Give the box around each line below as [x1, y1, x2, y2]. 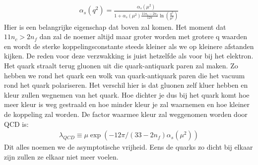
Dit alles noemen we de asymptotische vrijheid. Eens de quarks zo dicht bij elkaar [4, 142, 253, 152]
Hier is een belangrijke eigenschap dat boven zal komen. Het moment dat [4, 21, 226, 32]
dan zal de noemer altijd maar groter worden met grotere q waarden [39, 31, 248, 42]
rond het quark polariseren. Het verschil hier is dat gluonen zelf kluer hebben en [4, 80, 248, 90]
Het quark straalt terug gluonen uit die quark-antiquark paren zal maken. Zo [4, 60, 238, 71]
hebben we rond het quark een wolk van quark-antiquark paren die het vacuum [4, 70, 245, 80]
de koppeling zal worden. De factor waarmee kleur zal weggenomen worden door [4, 109, 248, 119]
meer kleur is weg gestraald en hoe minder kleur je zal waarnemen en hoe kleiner [4, 99, 250, 110]
